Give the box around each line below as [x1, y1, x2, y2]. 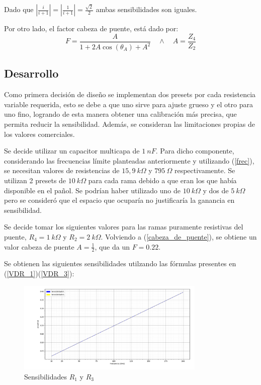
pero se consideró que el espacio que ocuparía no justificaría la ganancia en [4, 195, 235, 205]
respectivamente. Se [174, 165, 235, 176]
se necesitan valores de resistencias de [4, 165, 120, 176]
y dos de [203, 185, 229, 195]
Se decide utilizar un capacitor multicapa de [4, 145, 140, 156]
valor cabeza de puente [4, 241, 74, 252]
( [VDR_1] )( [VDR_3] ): [4, 268, 74, 278]
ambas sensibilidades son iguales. [96, 4, 197, 14]
